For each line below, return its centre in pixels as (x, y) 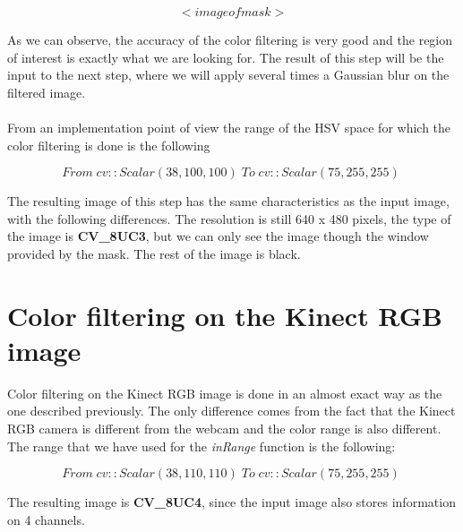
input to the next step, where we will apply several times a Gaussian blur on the (228, 75)
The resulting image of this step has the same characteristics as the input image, (228, 201)
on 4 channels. (46, 519)
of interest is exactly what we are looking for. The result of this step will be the (226, 57)
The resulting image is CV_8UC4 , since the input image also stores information (231, 502)
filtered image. (47, 92)
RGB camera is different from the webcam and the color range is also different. (224, 429)
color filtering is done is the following (109, 145)
